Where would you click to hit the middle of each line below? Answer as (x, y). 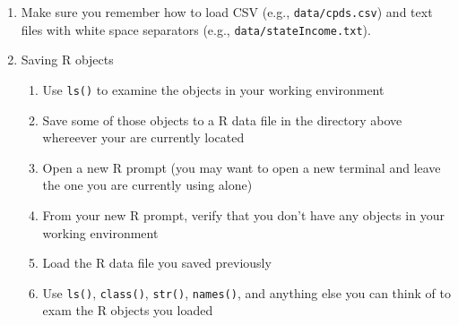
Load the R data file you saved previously (157, 263)
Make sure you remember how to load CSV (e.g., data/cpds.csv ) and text (227, 12)
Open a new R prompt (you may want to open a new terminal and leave (242, 167)
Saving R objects (67, 60)
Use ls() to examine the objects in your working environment (213, 89)
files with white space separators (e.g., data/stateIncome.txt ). (196, 29)
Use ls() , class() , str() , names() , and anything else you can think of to (246, 292)
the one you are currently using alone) (147, 185)
